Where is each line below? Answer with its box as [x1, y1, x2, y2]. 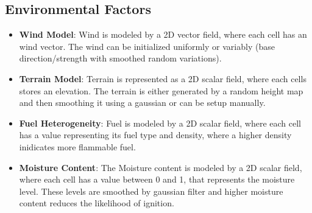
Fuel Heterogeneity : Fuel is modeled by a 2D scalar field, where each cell [19, 116, 301, 129]
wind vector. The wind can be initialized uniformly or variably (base [19, 40, 275, 52]
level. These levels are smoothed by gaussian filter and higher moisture [19, 184, 283, 197]
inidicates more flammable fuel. [19, 140, 136, 153]
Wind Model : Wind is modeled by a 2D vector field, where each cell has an [19, 28, 307, 41]
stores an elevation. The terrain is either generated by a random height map [19, 84, 303, 97]
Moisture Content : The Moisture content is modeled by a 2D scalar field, [19, 161, 302, 173]
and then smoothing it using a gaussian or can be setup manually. [19, 96, 266, 109]
